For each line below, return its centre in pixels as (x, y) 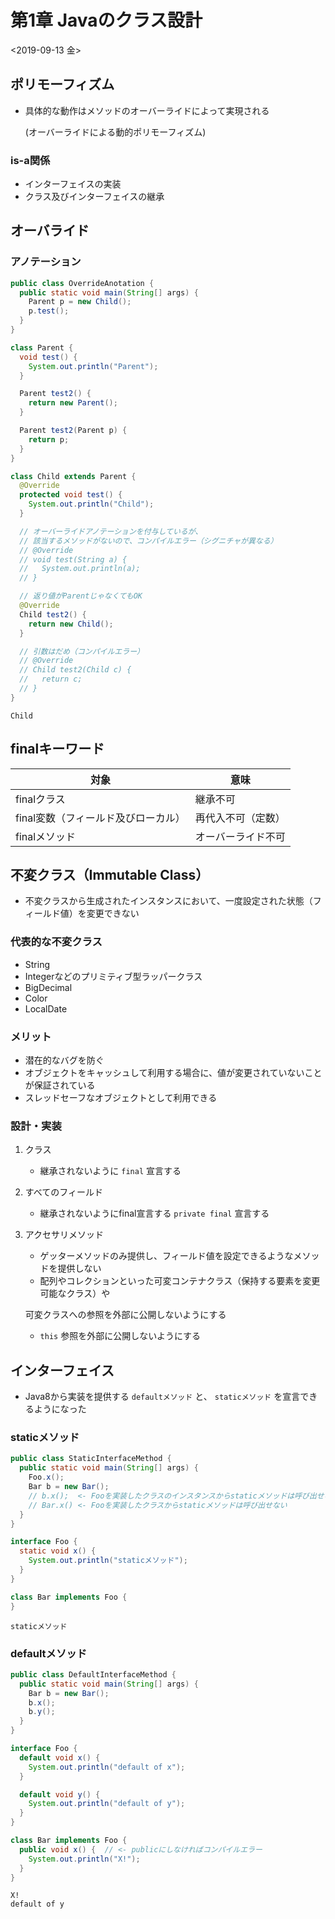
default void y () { (60, 1794)
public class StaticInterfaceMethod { (91, 1459)
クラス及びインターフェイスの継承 (94, 197)
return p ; (49, 439)
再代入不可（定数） (240, 818)
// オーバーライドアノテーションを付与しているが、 (111, 531)
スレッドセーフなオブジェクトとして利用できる (121, 1098)
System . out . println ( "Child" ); (91, 504)
